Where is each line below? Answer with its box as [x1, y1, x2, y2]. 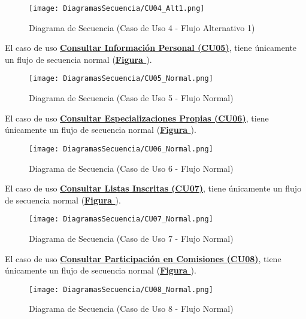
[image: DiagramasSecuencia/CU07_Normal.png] [29, 215, 213, 224]
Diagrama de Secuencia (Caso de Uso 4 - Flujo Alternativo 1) [29, 21, 255, 34]
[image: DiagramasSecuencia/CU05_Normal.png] [29, 74, 213, 83]
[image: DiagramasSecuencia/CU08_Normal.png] [29, 285, 213, 294]
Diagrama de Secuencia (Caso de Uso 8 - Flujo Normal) [29, 302, 234, 315]
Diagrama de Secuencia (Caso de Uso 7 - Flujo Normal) [29, 232, 234, 244]
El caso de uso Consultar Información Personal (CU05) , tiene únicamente [5, 41, 297, 54]
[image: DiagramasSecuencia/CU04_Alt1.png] [29, 4, 205, 13]
